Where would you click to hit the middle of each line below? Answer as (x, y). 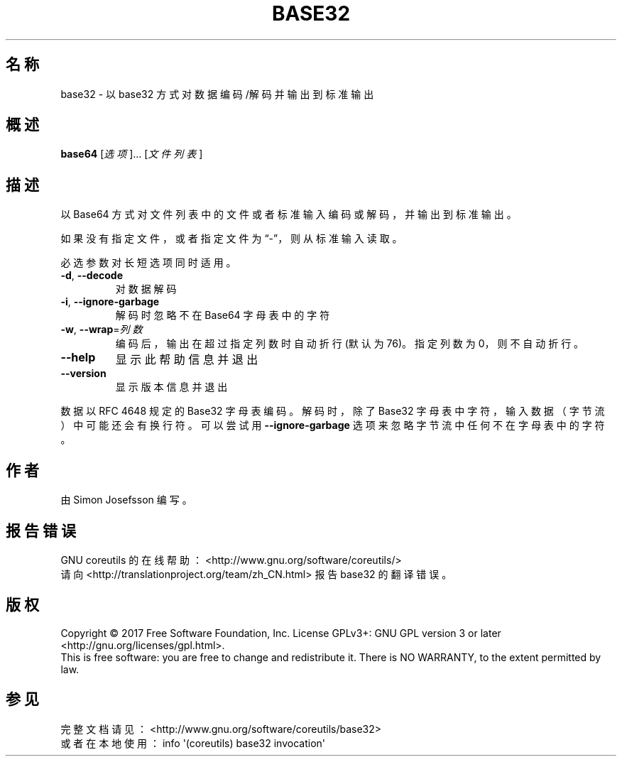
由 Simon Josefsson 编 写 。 (126, 500)
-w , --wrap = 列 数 (102, 330)
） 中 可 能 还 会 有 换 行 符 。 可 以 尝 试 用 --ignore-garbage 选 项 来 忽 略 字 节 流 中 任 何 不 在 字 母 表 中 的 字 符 (333, 425)
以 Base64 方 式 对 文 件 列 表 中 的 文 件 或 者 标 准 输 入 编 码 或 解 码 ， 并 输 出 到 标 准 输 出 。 (289, 214)
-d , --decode (92, 276)
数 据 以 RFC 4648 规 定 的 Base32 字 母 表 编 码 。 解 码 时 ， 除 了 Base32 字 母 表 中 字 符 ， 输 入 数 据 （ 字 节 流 (333, 411)
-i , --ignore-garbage (110, 302)
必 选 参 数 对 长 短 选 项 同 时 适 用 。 (148, 263)
